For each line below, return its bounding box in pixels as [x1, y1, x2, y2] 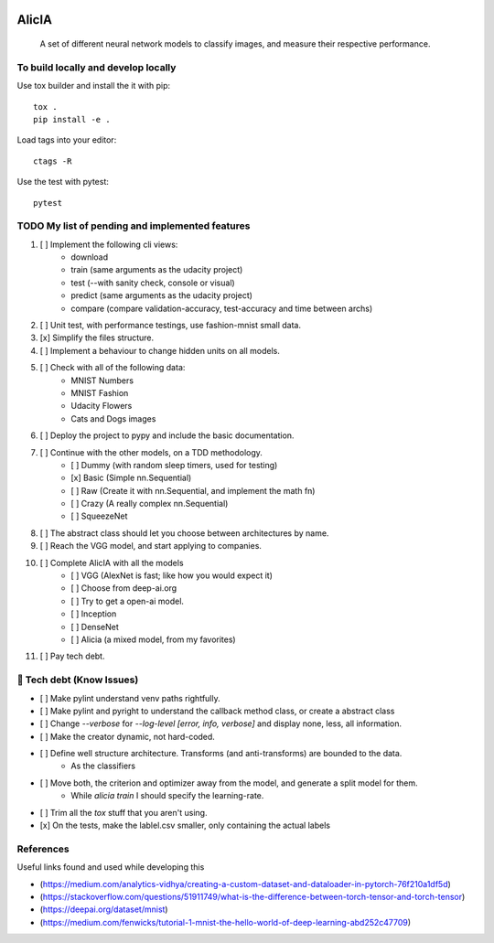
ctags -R [33, 155, 72, 166]
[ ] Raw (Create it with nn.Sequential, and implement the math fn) [70, 485, 316, 496]
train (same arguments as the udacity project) [70, 264, 243, 275]
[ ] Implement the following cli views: [39, 239, 178, 250]
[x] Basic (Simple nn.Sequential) [70, 472, 192, 484]
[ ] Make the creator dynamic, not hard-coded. [39, 731, 215, 742]
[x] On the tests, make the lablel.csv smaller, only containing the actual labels [39, 820, 331, 831]
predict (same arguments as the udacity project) [70, 290, 253, 301]
